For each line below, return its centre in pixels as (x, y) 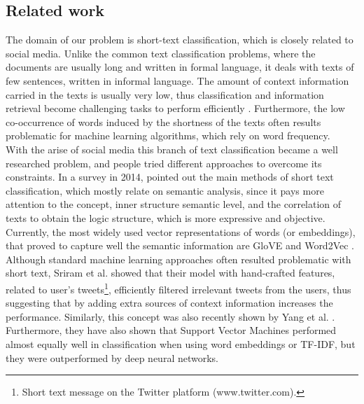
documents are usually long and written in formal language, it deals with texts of (180, 67)
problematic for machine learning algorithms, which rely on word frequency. (168, 135)
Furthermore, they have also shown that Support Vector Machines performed (171, 330)
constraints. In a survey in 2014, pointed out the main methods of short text (170, 177)
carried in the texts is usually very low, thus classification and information (165, 94)
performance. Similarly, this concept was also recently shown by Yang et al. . (170, 316)
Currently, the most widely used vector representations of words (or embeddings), (181, 231)
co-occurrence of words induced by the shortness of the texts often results (163, 121)
